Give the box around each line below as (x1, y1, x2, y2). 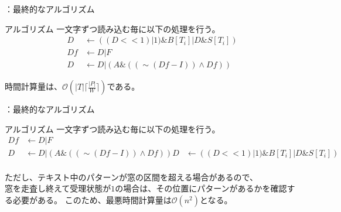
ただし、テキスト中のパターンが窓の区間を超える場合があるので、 (5, 170, 258, 183)
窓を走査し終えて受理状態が (5, 182, 111, 194)
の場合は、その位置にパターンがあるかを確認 (115, 182, 287, 194)
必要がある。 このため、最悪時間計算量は (12, 193, 172, 206)
